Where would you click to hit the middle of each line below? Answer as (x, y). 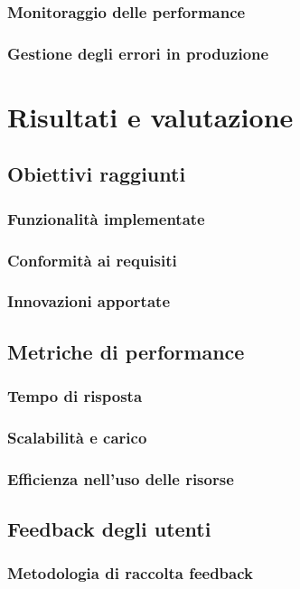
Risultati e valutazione (150, 116)
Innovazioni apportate (89, 301)
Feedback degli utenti (109, 529)
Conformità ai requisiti (92, 260)
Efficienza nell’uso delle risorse (121, 478)
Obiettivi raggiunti (97, 174)
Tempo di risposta (75, 396)
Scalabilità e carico (77, 437)
